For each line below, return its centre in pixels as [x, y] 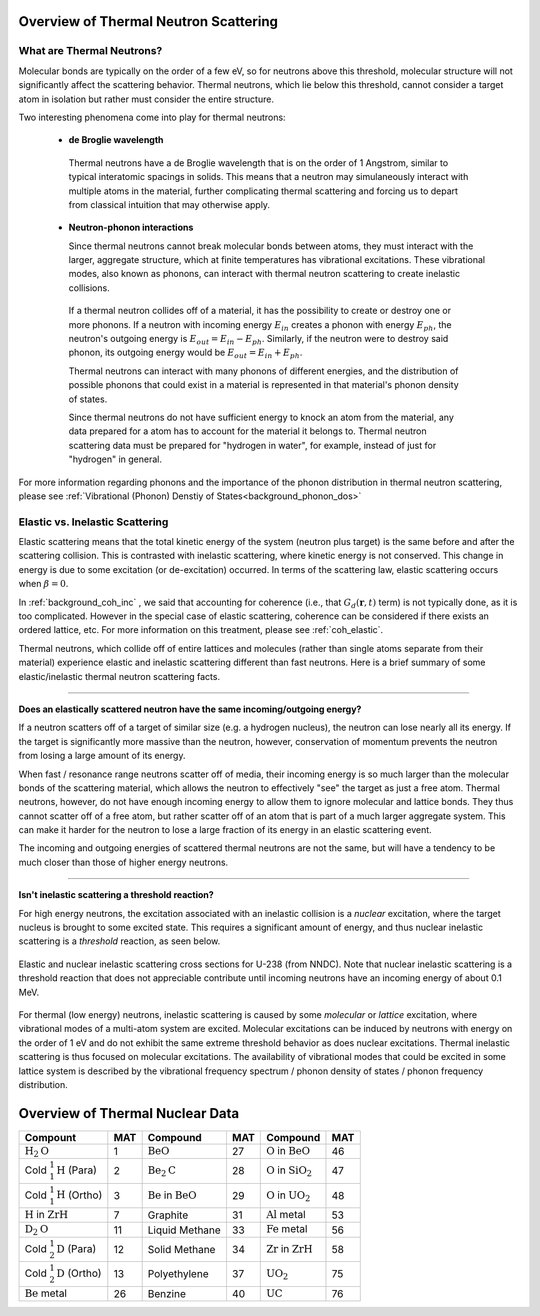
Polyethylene [178, 1274]
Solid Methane [181, 1250]
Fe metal [287, 1229]
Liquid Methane [184, 1230]
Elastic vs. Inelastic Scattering [93, 522]
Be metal [45, 1293]
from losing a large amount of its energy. [102, 756]
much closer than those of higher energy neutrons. [123, 862]
